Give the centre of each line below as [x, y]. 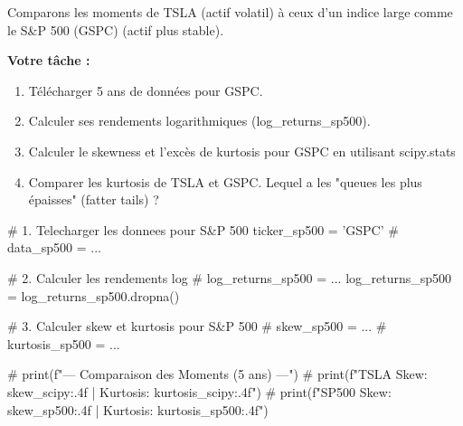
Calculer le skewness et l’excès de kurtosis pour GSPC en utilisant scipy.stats [242, 151]
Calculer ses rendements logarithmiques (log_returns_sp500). [199, 121]
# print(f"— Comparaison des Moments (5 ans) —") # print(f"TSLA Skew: [217, 374]
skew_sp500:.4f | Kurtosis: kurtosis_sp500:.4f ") [138, 409]
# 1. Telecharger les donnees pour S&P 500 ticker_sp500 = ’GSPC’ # [203, 229]
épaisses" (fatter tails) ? [94, 199]
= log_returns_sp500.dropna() [94, 295]
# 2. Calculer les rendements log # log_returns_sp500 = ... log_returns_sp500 [230, 277]
